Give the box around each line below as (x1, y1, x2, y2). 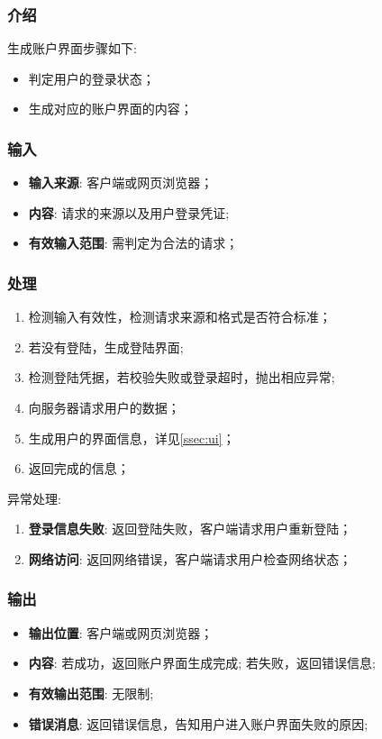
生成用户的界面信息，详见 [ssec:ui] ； (28, 428, 235, 447)
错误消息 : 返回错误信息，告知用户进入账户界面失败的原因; (28, 714, 368, 733)
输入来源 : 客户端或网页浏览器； (28, 173, 214, 192)
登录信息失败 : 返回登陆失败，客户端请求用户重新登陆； (28, 519, 352, 538)
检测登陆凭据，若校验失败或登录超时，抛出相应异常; (28, 368, 335, 387)
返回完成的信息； (28, 459, 130, 478)
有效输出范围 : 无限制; (28, 683, 154, 702)
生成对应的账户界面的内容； (28, 99, 193, 118)
